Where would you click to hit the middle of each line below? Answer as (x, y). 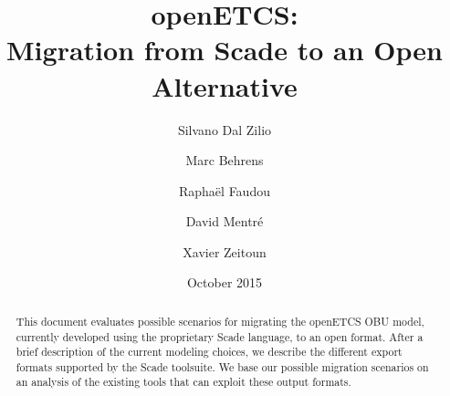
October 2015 (225, 282)
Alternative (225, 85)
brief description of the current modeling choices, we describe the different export (209, 352)
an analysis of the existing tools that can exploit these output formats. (183, 382)
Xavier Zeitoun (225, 251)
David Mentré (225, 221)
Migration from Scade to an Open (225, 50)
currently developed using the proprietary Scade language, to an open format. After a (220, 336)
